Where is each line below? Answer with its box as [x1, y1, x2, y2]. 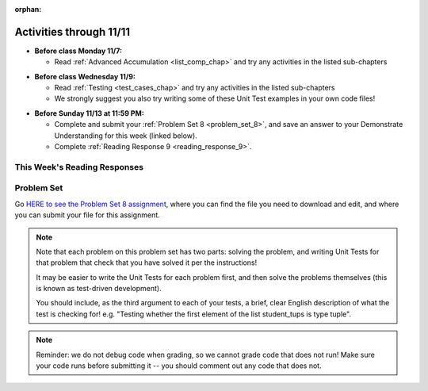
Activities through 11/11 [14, 25, 131, 39]
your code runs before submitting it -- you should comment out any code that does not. [36, 361, 322, 370]
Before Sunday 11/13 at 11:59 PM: [34, 108, 144, 118]
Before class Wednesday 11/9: [34, 71, 136, 81]
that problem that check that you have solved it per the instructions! [36, 258, 258, 267]
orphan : [14, 5, 42, 13]
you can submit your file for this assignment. [14, 210, 160, 220]
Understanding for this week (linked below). [54, 131, 197, 140]
